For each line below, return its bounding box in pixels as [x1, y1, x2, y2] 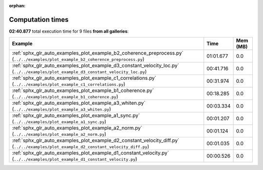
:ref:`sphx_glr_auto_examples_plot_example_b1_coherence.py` [12, 87, 154, 94]
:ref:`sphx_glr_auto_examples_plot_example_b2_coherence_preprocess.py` [12, 50, 184, 57]
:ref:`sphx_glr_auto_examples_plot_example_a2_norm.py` [12, 125, 143, 132]
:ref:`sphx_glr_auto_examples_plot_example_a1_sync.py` [12, 112, 140, 119]
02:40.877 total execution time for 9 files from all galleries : [9, 28, 129, 34]
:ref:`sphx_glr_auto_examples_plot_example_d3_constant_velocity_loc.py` [12, 62, 180, 69]
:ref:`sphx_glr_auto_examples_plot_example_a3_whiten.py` [12, 100, 146, 107]
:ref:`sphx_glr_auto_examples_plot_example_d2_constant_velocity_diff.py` [12, 137, 180, 144]
